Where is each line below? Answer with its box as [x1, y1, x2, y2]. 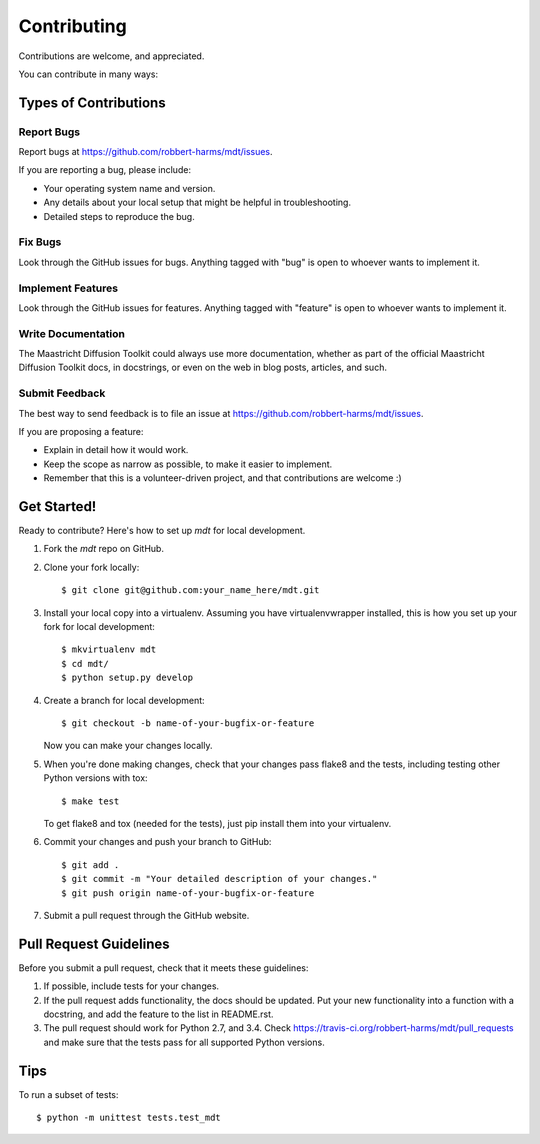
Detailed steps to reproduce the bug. [43, 210, 195, 222]
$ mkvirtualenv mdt [61, 644, 157, 655]
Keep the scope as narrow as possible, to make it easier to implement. [43, 458, 333, 470]
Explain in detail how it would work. [43, 444, 189, 456]
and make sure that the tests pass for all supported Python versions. [43, 1036, 325, 1048]
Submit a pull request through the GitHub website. [43, 909, 250, 921]
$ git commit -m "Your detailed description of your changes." [61, 873, 378, 885]
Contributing [18, 15, 127, 37]
